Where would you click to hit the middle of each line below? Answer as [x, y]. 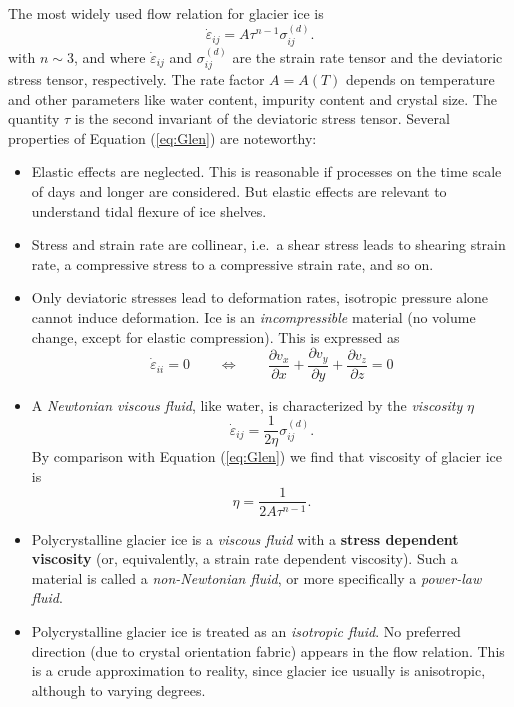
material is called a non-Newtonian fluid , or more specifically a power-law [256, 577]
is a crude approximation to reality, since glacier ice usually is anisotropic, [258, 670]
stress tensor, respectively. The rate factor [136, 79]
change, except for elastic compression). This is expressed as [215, 336]
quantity [34, 118]
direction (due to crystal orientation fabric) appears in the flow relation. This [268, 650]
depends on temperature [420, 79]
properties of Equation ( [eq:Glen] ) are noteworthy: [162, 137]
